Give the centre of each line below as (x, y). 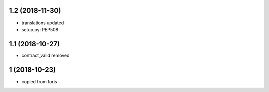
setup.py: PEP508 (40, 29)
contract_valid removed (46, 55)
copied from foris (39, 81)
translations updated (43, 23)
